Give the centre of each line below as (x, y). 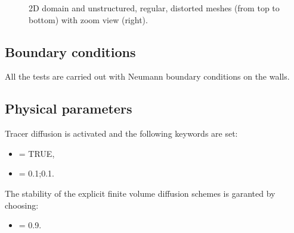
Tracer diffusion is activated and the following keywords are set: (121, 133)
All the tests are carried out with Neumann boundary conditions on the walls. (147, 76)
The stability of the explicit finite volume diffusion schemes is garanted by (140, 193)
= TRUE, (37, 153)
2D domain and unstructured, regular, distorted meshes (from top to (154, 8)
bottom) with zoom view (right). (88, 19)
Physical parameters (69, 108)
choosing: (22, 205)
